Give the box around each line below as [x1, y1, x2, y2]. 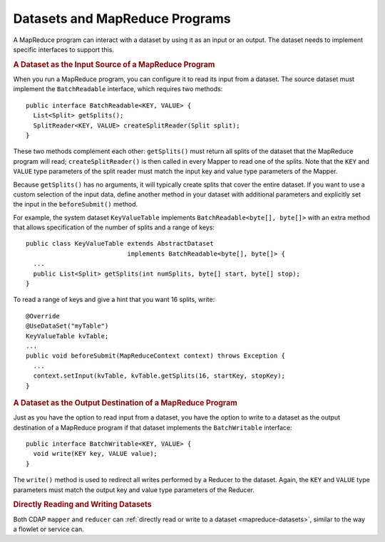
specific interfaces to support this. [13, 45, 114, 53]
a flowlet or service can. [13, 524, 85, 533]
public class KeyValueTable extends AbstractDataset [26, 239, 214, 248]
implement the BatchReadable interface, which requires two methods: [13, 85, 223, 93]
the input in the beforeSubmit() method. [13, 200, 138, 209]
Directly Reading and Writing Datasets [13, 499, 153, 509]
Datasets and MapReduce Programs [13, 11, 231, 26]
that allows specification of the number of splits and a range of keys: [13, 223, 215, 231]
